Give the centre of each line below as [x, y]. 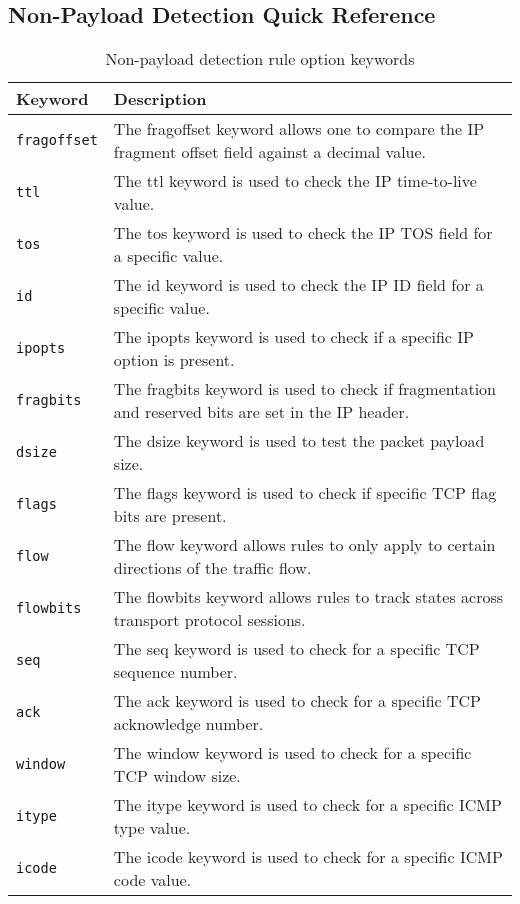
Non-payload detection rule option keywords [260, 59]
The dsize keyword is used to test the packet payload [299, 441]
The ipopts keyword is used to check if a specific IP [293, 337]
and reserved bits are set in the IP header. [261, 412]
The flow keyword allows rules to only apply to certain [304, 545]
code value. [152, 880]
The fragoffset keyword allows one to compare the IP [299, 129]
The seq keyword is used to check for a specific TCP [296, 649]
